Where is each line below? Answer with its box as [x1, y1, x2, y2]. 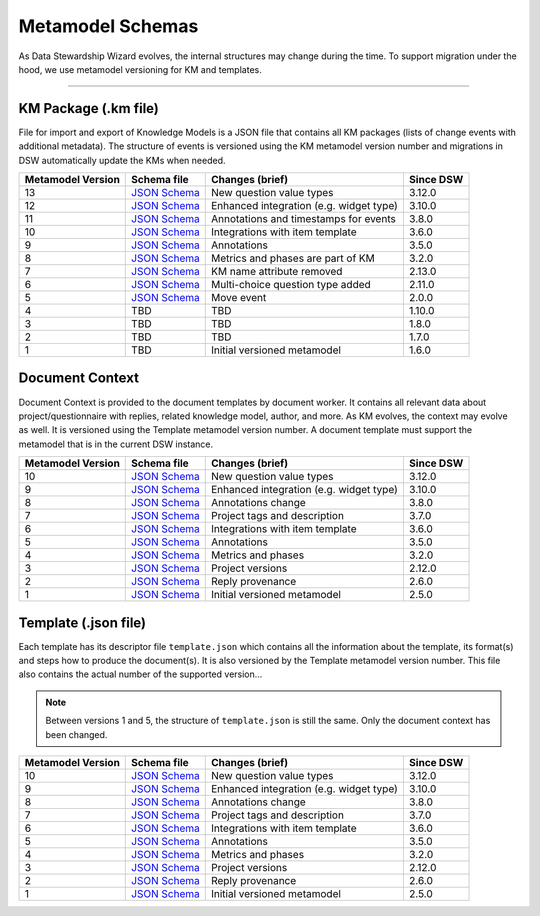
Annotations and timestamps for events [210, 212, 397, 226]
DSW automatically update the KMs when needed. [18, 154, 226, 166]
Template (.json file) [18, 614, 147, 631]
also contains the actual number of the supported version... [18, 668, 263, 680]
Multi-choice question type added [210, 278, 372, 292]
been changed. [45, 728, 108, 740]
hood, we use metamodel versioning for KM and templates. [18, 63, 262, 75]
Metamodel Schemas [18, 15, 199, 37]
